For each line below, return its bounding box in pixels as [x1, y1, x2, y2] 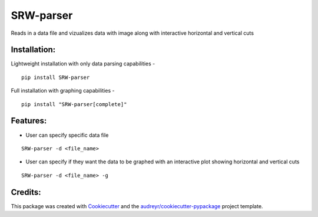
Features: [11, 116, 47, 126]
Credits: [11, 187, 41, 197]
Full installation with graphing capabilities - [11, 87, 115, 94]
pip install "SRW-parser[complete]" [21, 101, 127, 107]
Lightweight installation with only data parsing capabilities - [11, 60, 155, 67]
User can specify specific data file [25, 131, 109, 139]
